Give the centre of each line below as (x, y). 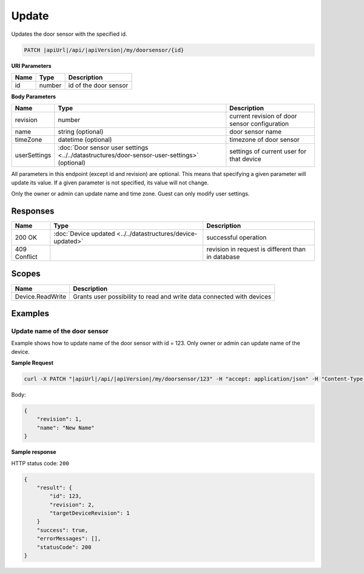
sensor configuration (259, 124)
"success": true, (62, 530)
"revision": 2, (72, 505)
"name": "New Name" (66, 427)
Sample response (34, 452)
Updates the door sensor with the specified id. (69, 34)
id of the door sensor (98, 85)
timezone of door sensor (265, 140)
